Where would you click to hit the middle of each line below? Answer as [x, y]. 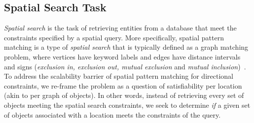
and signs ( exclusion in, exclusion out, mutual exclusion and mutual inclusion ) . [125, 66]
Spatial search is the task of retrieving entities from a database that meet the [120, 28]
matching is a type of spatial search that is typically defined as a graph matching [126, 47]
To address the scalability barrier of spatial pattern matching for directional [119, 76]
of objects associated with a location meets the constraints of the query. [112, 114]
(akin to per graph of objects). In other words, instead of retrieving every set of [124, 95]
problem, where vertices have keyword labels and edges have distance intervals [122, 56]
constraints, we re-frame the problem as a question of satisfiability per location [123, 85]
